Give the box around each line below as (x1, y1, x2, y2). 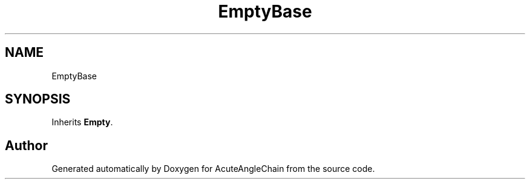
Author (5, 137, 48, 153)
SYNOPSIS (5, 91, 71, 107)
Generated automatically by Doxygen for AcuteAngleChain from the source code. (51, 163, 375, 174)
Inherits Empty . (51, 117, 113, 128)
